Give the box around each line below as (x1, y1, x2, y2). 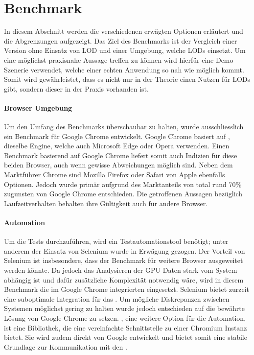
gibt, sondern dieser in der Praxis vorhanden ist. (4, 83, 149, 94)
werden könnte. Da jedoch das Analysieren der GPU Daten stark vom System (4, 265, 237, 275)
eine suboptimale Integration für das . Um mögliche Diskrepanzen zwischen (4, 293, 230, 304)
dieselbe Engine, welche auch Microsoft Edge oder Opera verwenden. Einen (4, 141, 230, 151)
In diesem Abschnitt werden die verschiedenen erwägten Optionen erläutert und (4, 26, 243, 36)
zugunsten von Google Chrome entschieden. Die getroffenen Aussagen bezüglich (4, 189, 243, 199)
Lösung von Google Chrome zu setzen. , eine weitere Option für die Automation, (4, 312, 246, 323)
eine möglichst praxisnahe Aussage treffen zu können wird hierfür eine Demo (4, 54, 233, 65)
